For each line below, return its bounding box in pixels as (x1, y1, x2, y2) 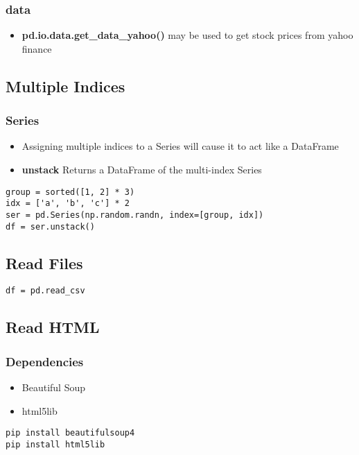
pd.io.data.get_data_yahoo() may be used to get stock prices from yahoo (21, 28, 353, 42)
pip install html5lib (6, 439, 105, 449)
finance (21, 41, 52, 55)
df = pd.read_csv (6, 286, 85, 296)
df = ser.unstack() (6, 221, 95, 232)
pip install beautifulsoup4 (6, 428, 135, 438)
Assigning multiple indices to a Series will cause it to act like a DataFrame (21, 139, 339, 153)
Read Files (6, 252, 83, 273)
